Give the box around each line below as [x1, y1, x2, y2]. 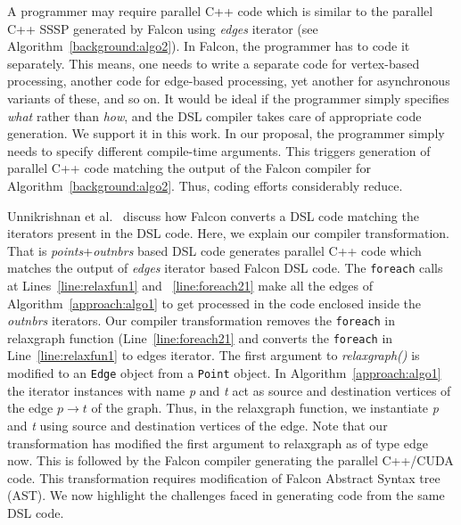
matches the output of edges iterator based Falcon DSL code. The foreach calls [7, 258, 443, 277]
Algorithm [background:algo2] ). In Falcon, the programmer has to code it [7, 37, 410, 55]
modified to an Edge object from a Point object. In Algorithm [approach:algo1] [7, 364, 441, 382]
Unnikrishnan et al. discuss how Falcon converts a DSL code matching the [7, 206, 419, 225]
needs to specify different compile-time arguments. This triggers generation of [7, 141, 431, 160]
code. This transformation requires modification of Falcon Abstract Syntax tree [7, 468, 440, 487]
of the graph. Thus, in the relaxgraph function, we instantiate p [91, 398, 439, 417]
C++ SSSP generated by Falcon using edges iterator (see [7, 19, 318, 37]
